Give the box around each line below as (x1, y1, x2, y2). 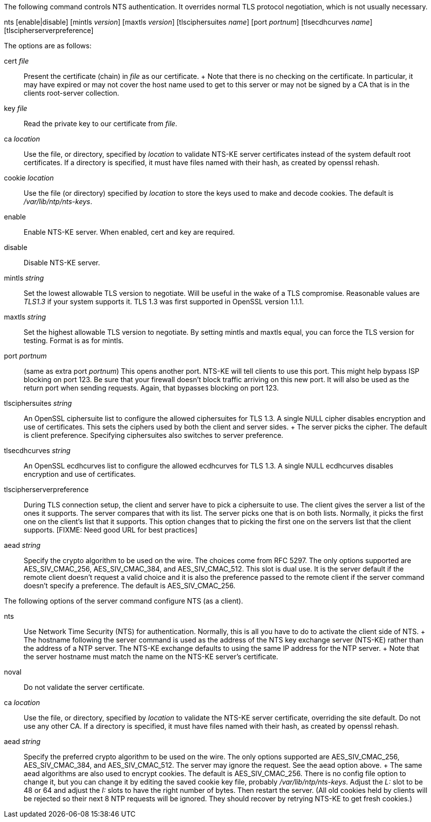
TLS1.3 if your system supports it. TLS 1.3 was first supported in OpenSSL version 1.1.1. (24, 297, 304, 306)
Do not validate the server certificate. (24, 683, 144, 691)
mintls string (4, 274, 44, 282)
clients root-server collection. (24, 89, 119, 97)
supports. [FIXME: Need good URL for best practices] (24, 526, 198, 534)
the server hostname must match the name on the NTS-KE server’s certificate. (24, 652, 279, 661)
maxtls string (4, 313, 46, 321)
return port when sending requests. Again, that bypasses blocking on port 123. (24, 384, 279, 392)
